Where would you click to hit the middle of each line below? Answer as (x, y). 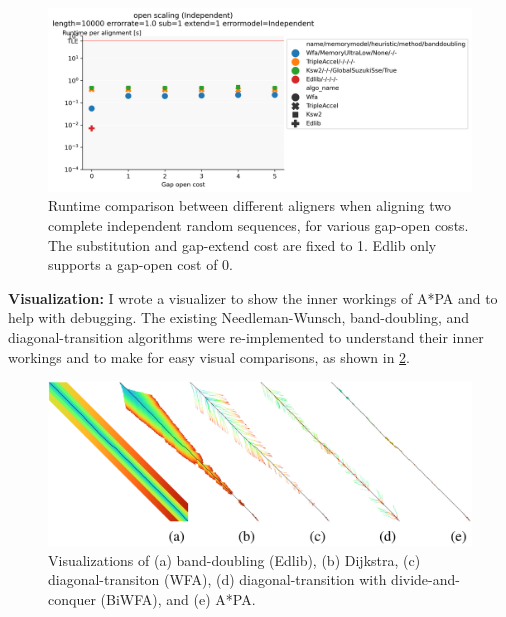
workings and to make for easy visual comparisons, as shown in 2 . (209, 356)
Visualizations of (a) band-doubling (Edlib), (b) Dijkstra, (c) (234, 559)
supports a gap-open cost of (133, 264)
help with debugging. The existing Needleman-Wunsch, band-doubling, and (239, 317)
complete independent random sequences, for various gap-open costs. (258, 225)
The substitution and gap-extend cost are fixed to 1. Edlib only (242, 244)
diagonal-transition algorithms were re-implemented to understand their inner (246, 337)
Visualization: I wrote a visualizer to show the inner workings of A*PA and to (253, 297)
